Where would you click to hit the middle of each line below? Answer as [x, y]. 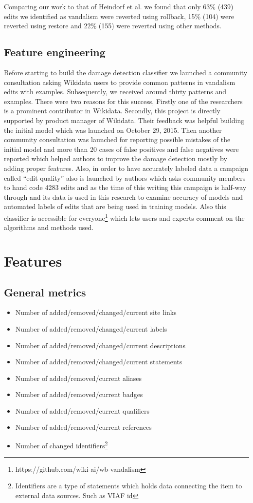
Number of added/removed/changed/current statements [99, 362]
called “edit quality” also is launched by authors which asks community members [125, 178]
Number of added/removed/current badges [79, 394]
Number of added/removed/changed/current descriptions [100, 345]
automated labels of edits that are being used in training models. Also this [115, 206]
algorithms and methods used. [49, 227]
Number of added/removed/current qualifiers [82, 410]
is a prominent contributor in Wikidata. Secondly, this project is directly [112, 111]
